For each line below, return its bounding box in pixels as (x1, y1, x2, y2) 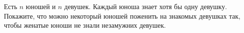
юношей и (26, 1, 56, 11)
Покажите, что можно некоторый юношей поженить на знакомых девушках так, (4, 11, 241, 21)
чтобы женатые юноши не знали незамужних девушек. (4, 20, 166, 30)
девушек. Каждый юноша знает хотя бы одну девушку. (64, 1, 227, 11)
